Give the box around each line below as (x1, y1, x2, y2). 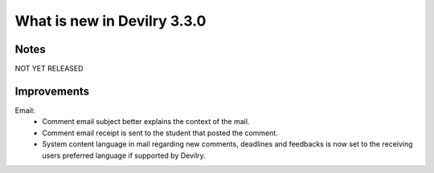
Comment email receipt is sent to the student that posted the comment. (42, 128, 279, 138)
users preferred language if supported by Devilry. (42, 151, 207, 160)
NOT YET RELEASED (14, 64, 84, 74)
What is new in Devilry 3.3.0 (14, 12, 207, 30)
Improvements (14, 84, 90, 98)
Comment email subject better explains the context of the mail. (42, 117, 250, 127)
